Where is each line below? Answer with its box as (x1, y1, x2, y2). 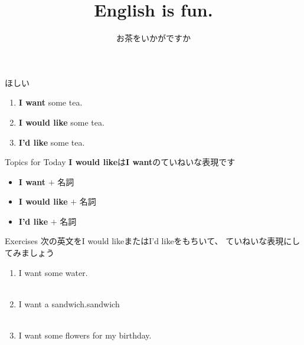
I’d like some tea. (18, 136, 85, 148)
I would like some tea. (18, 116, 104, 128)
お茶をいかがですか (116, 32, 191, 44)
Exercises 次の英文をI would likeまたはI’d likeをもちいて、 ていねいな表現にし (5, 235, 300, 247)
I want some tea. (18, 96, 83, 109)
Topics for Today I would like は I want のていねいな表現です (5, 156, 236, 168)
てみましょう (5, 247, 54, 259)
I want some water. (18, 266, 88, 278)
